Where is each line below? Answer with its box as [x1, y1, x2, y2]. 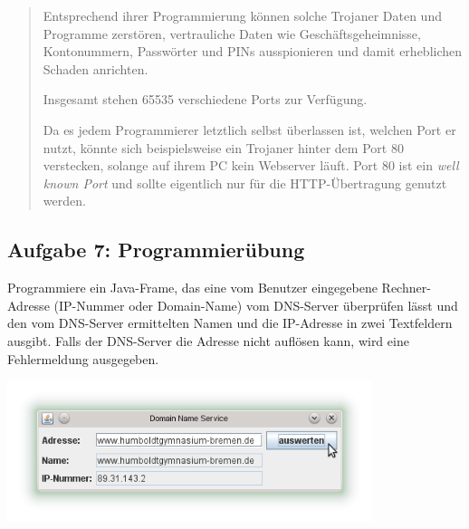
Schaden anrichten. [43, 59, 148, 78]
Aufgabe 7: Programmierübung [7, 236, 305, 264]
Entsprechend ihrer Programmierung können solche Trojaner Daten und [43, 6, 442, 24]
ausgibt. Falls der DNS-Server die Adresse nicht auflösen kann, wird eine [7, 331, 409, 350]
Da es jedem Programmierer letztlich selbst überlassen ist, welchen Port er [43, 120, 456, 139]
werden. [43, 191, 86, 210]
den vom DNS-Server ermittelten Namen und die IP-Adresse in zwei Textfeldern [7, 313, 453, 332]
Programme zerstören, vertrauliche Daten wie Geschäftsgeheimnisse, [43, 24, 421, 43]
